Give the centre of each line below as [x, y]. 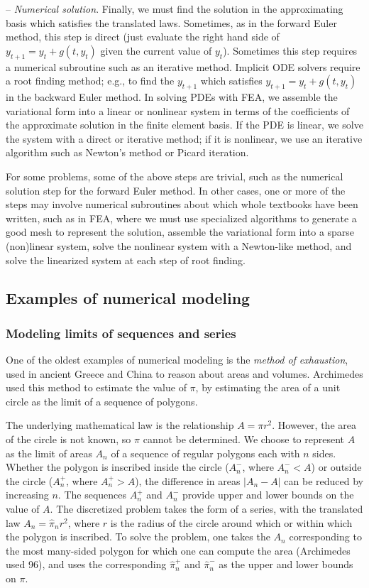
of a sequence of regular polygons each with [205, 453]
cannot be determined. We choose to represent [244, 439]
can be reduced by [324, 480]
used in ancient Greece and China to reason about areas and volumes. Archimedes [184, 373]
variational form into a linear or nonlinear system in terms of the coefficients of [178, 110]
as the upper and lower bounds [286, 564]
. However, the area [314, 425]
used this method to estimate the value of [96, 387]
